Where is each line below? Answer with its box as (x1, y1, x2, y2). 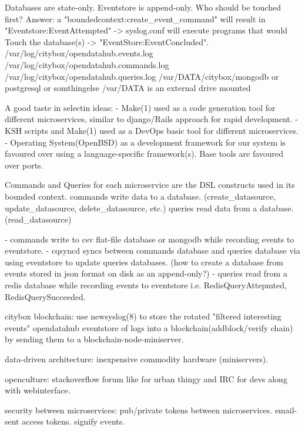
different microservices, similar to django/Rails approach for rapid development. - (5, 113, 298, 125)
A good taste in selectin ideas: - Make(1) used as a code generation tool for (5, 101, 276, 113)
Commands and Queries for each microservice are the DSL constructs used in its (5, 179, 295, 191)
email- (274, 403, 297, 416)
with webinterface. (5, 384, 71, 396)
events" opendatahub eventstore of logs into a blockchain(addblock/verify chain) (5, 321, 293, 334)
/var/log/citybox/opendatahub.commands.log (5, 58, 169, 70)
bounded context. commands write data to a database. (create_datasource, (5, 190, 276, 202)
